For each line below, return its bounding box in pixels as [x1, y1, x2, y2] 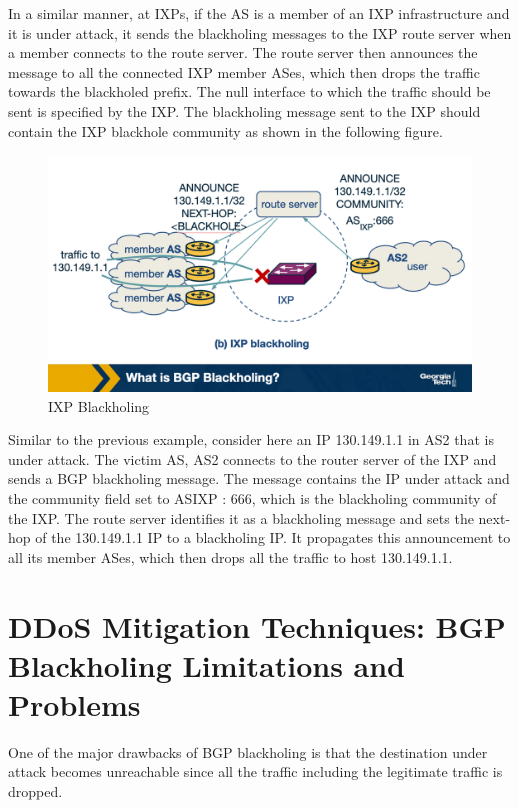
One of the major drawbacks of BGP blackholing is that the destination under [8, 741, 488, 762]
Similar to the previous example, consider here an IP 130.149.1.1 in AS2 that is [8, 429, 494, 450]
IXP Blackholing [48, 395, 150, 416]
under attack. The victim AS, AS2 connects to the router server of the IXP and [8, 448, 497, 469]
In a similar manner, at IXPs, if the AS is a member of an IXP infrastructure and [8, 3, 510, 23]
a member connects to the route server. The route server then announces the [8, 42, 478, 63]
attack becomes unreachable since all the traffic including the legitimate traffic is [8, 761, 503, 782]
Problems [8, 683, 141, 724]
